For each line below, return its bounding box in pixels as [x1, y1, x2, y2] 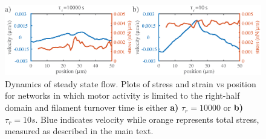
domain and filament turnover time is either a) [5, 101, 179, 114]
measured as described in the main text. [5, 125, 154, 137]
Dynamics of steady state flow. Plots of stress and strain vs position [5, 77, 256, 90]
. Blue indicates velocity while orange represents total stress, [35, 113, 259, 125]
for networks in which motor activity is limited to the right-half [5, 89, 240, 102]
